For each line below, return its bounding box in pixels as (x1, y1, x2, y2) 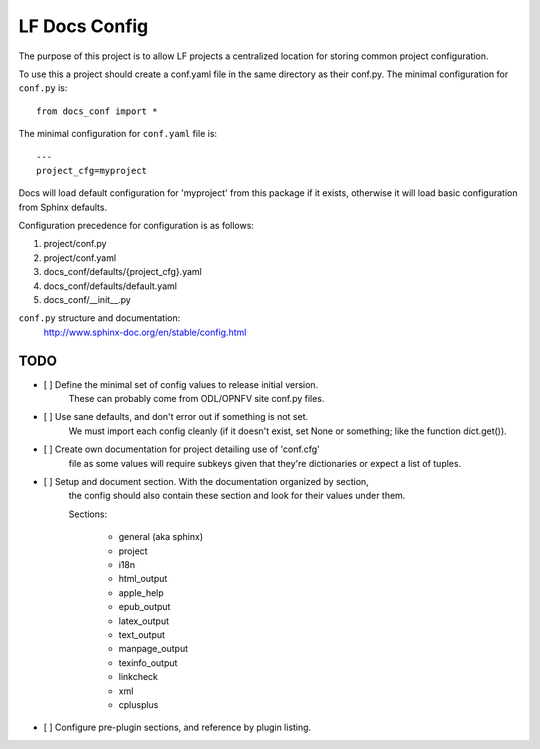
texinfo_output (118, 656, 178, 669)
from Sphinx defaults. (18, 201, 108, 213)
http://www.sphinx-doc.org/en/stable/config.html (43, 326, 247, 338)
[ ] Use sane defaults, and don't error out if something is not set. (43, 411, 309, 423)
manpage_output (118, 643, 189, 655)
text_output (118, 628, 165, 640)
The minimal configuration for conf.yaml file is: (18, 128, 218, 140)
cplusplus (118, 698, 159, 710)
